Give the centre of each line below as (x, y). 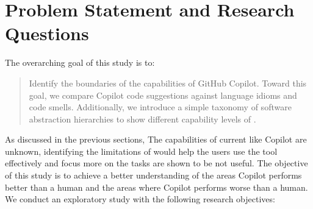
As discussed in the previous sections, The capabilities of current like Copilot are (156, 139)
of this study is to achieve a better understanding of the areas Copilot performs (153, 175)
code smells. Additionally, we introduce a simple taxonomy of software (160, 107)
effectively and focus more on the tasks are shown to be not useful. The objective (156, 163)
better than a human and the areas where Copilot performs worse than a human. (156, 187)
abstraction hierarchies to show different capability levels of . (142, 119)
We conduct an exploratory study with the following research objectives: (140, 199)
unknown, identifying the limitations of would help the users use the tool (141, 151)
